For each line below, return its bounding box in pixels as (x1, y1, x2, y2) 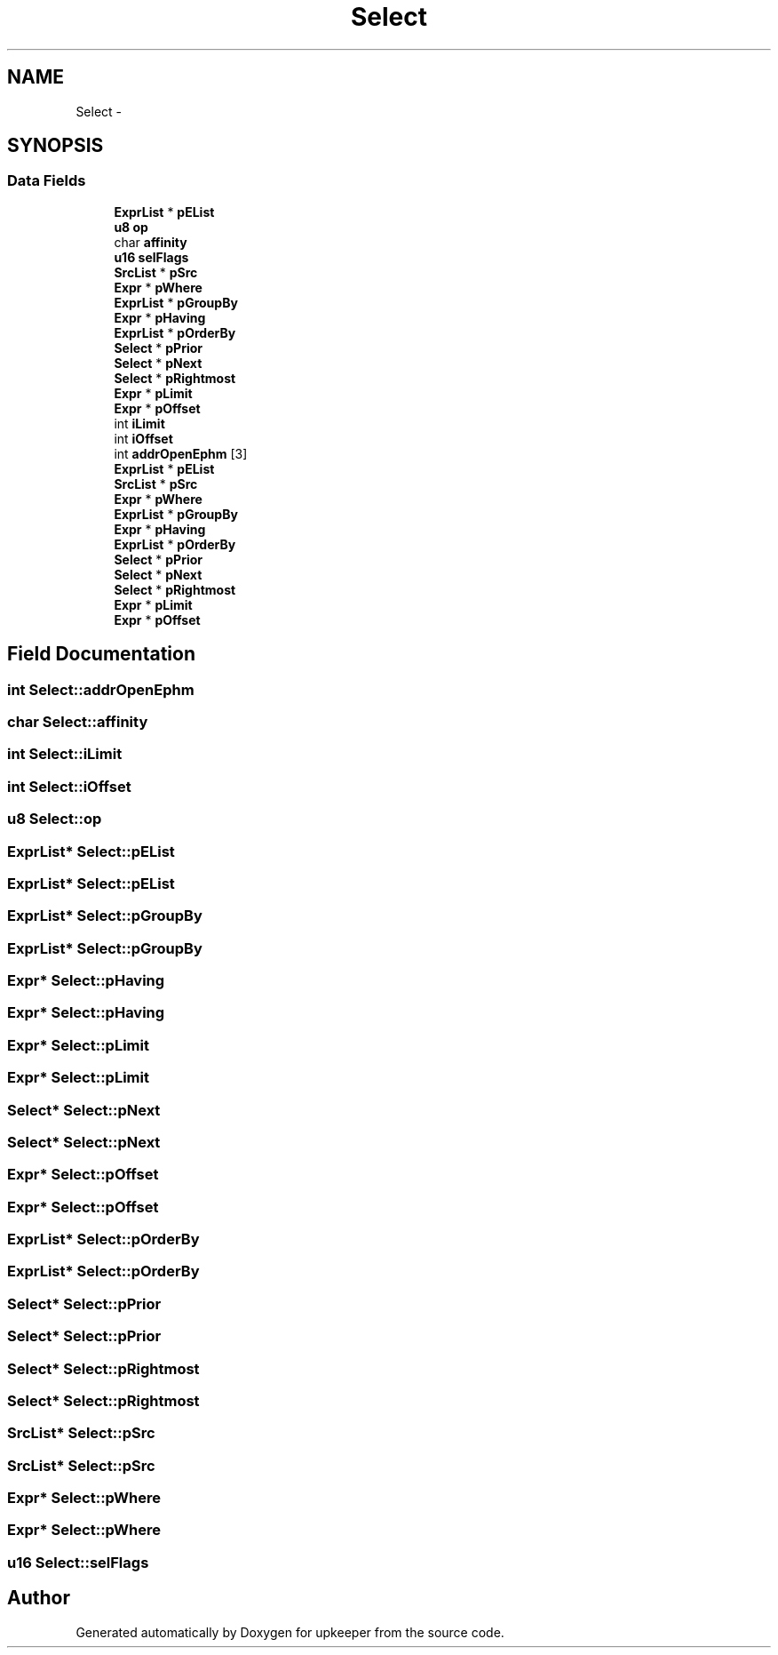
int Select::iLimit (7, 745, 123, 764)
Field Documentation (7, 643, 195, 666)
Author (7, 1587, 70, 1610)
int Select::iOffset (7, 777, 131, 796)
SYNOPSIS (7, 134, 104, 157)
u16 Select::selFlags (7, 1553, 149, 1571)
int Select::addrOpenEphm (7, 680, 194, 699)
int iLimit (114, 415, 165, 431)
